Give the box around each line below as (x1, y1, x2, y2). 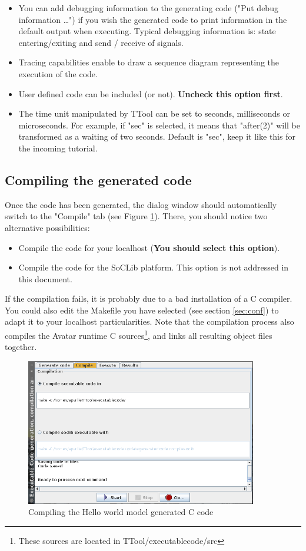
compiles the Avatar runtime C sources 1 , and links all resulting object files (5, 328, 272, 341)
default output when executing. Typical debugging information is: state (18, 25, 276, 37)
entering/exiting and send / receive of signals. (18, 36, 184, 48)
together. (5, 341, 37, 353)
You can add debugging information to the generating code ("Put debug (18, 2, 278, 14)
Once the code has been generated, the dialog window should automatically (5, 198, 277, 210)
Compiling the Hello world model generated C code (28, 506, 214, 518)
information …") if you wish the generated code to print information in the (18, 13, 287, 25)
